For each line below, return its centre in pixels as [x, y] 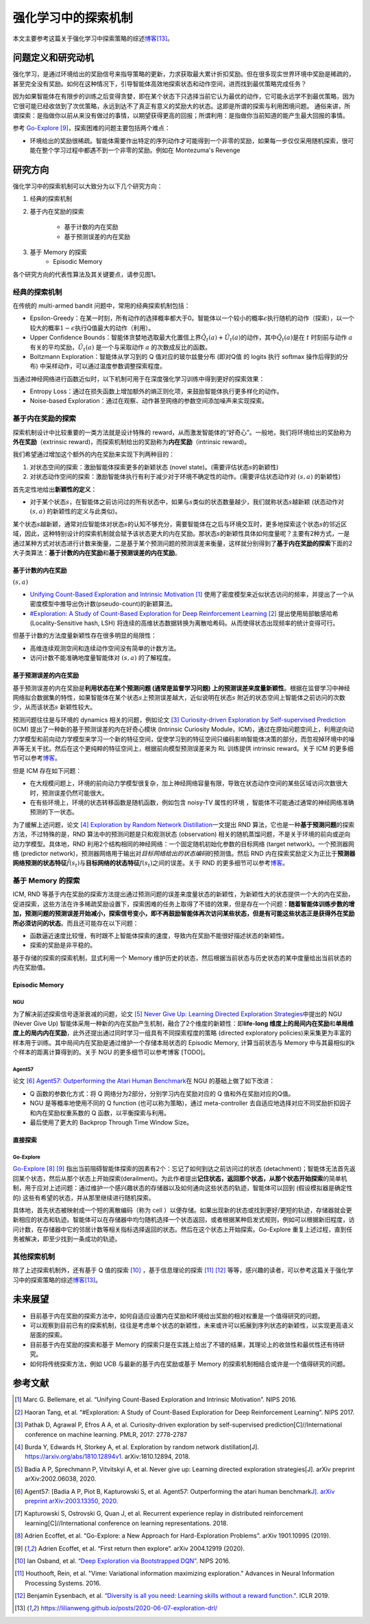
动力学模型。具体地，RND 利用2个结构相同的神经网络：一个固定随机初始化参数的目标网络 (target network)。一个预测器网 [184, 844]
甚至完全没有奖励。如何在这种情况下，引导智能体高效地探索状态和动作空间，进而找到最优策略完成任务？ [160, 84]
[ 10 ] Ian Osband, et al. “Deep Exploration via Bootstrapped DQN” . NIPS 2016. [123, 1561]
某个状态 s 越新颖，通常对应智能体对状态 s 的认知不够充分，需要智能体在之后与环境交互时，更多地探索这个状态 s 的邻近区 [180, 524]
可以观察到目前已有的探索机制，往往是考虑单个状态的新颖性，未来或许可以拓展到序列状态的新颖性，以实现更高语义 [192, 1325]
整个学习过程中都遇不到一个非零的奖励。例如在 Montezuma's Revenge [141, 150]
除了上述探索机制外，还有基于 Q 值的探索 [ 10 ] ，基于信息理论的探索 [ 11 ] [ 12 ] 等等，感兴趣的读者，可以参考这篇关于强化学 [183, 1270]
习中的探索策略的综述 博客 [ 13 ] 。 [57, 1280]
